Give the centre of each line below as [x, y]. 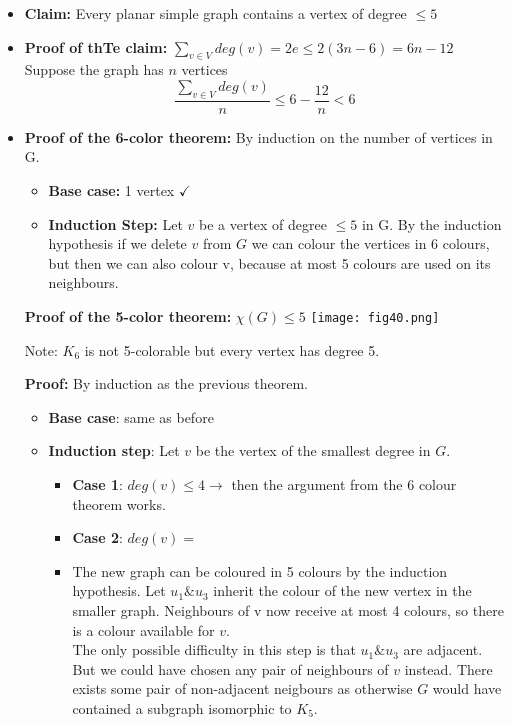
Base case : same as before [131, 416]
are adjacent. [443, 649]
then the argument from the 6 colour [344, 484]
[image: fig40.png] [375, 317]
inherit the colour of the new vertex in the [342, 590]
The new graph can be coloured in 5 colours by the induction [260, 570]
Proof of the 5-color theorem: [128, 315]
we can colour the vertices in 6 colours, [370, 243]
